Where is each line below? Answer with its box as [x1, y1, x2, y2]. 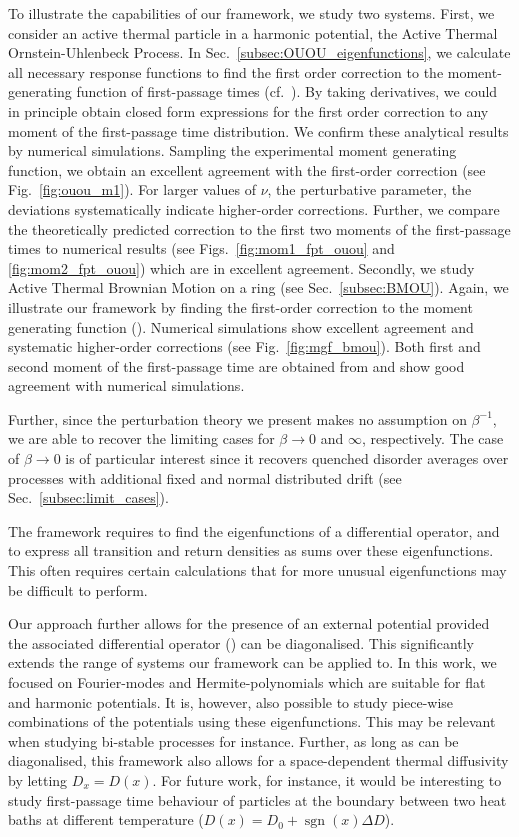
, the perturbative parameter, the [267, 179, 472, 200]
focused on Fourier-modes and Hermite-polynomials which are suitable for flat [8, 672, 486, 692]
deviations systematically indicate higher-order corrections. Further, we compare [8, 198, 500, 219]
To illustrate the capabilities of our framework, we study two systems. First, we [8, 3, 495, 23]
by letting [8, 769, 68, 790]
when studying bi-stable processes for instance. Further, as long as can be [8, 730, 459, 751]
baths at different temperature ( [8, 809, 204, 830]
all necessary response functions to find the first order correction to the [8, 61, 444, 82]
